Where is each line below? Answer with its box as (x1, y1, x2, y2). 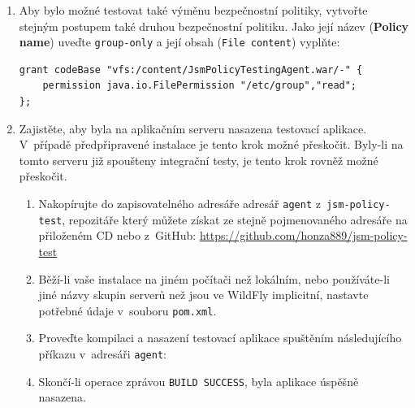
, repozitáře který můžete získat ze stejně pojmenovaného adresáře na (62, 211, 408, 228)
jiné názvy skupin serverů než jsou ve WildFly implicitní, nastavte (38, 286, 369, 303)
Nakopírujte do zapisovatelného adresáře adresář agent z (38, 195, 321, 211)
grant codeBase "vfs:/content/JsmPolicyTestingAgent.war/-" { (19, 63, 363, 76)
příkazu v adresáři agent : (38, 345, 166, 362)
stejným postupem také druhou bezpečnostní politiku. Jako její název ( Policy (19, 17, 409, 34)
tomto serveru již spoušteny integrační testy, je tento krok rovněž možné (19, 151, 378, 168)
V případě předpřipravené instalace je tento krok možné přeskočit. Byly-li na (19, 136, 404, 153)
